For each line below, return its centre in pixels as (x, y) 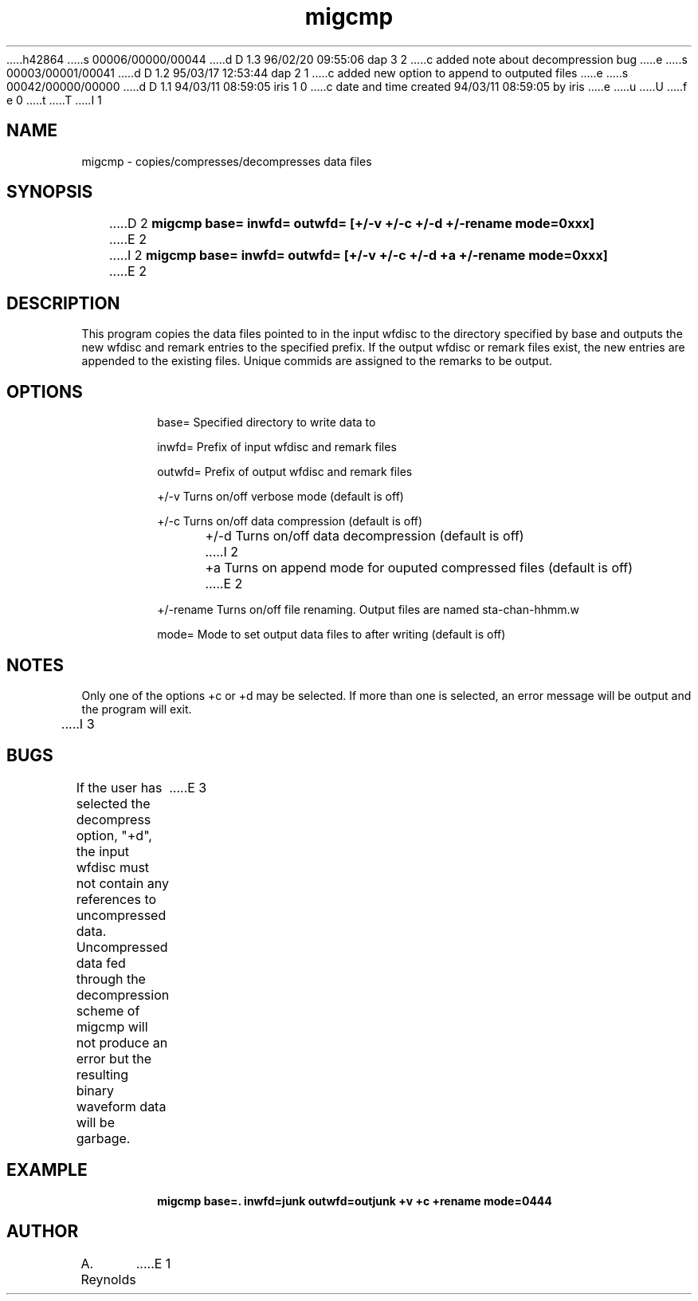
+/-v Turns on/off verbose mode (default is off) (280, 497)
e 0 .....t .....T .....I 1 (54, 100)
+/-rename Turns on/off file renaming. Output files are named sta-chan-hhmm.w (368, 610)
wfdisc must (113, 867)
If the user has (119, 787)
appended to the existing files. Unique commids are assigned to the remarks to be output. (317, 361)
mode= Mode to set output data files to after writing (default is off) (331, 635)
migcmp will (112, 1026)
